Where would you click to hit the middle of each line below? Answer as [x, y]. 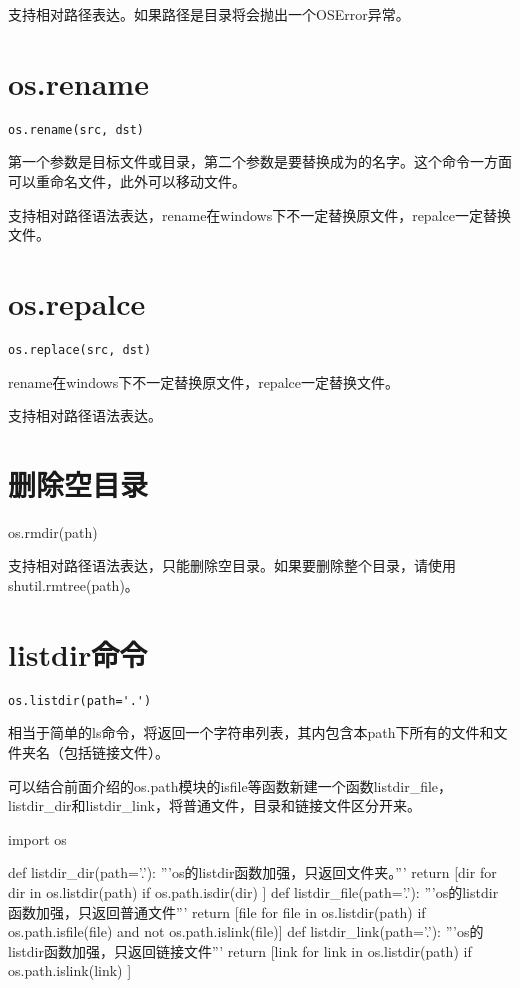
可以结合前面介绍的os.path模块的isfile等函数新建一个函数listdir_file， [230, 785]
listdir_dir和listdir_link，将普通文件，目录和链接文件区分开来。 [214, 805]
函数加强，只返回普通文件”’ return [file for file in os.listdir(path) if [217, 911]
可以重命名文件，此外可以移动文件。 [127, 180]
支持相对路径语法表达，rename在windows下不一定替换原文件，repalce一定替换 [259, 214]
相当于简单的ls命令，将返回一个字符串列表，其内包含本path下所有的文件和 [251, 732]
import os [37, 838]
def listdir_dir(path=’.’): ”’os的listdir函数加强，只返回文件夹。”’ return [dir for [252, 872]
